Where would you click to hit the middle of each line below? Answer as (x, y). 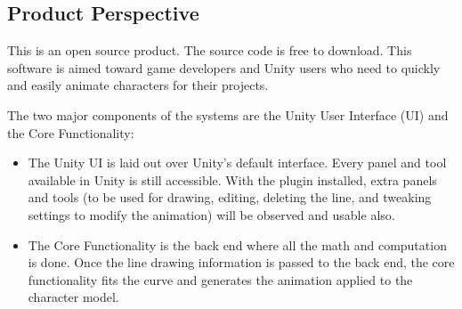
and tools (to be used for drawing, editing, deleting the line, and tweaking (230, 197)
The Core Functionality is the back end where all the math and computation (237, 244)
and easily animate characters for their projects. (138, 85)
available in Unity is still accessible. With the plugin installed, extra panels (232, 179)
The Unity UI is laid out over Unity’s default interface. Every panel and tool (237, 163)
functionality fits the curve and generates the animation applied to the (220, 279)
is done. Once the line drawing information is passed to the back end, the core (241, 262)
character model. (73, 297)
